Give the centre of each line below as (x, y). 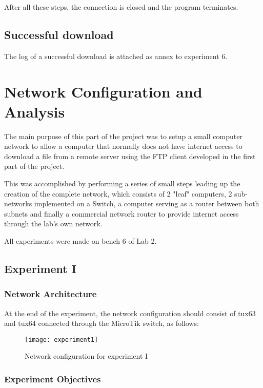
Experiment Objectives (53, 379)
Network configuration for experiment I (86, 356)
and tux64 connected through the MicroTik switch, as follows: (102, 323)
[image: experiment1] (62, 339)
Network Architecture (50, 294)
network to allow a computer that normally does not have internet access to (123, 146)
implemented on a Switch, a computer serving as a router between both (147, 203)
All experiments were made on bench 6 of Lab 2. (80, 241)
